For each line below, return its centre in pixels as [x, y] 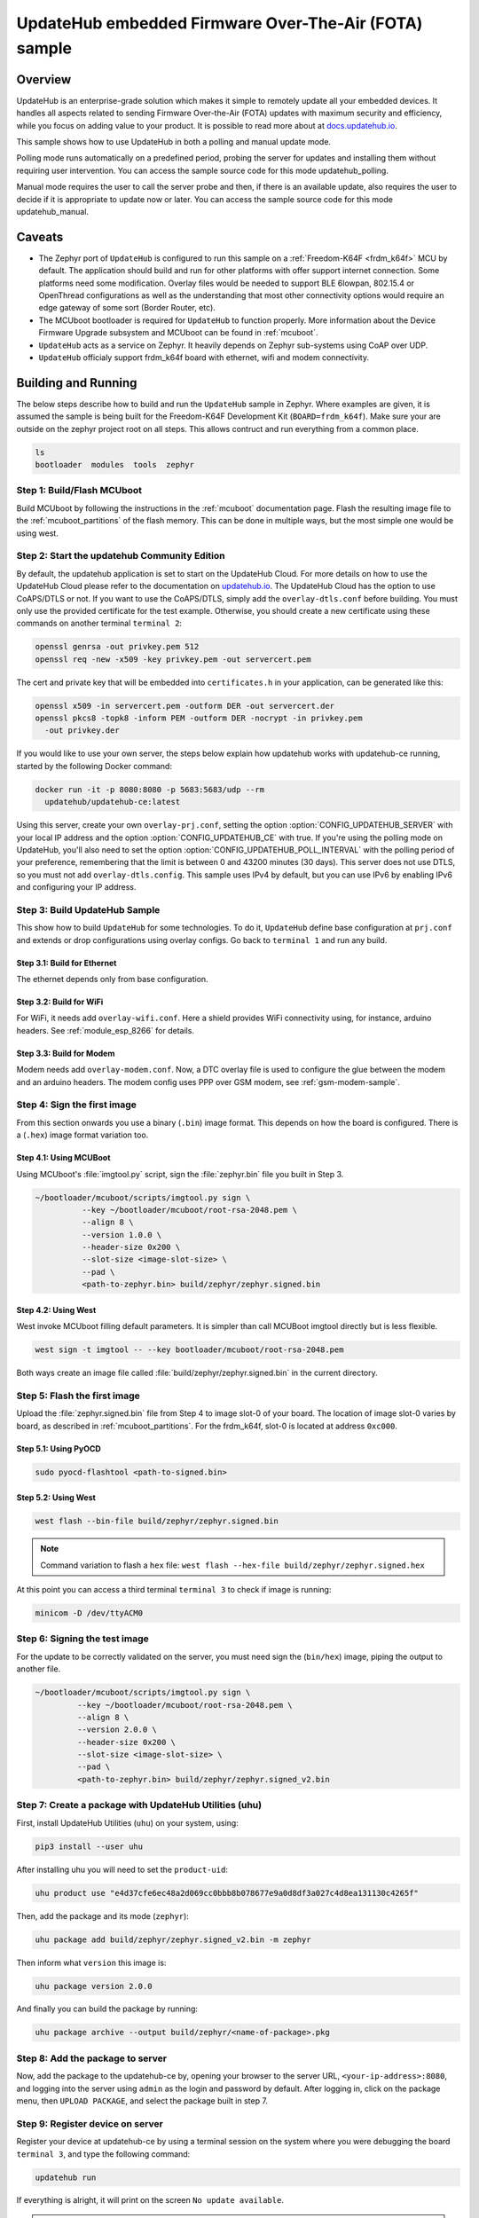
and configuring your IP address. [76, 887]
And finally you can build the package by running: [107, 2009]
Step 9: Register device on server [90, 2123]
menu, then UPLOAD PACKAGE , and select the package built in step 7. [142, 2100]
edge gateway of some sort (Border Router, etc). [127, 308]
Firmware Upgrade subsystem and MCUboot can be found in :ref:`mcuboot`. [178, 333]
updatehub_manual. [52, 211]
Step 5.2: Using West [56, 1498]
